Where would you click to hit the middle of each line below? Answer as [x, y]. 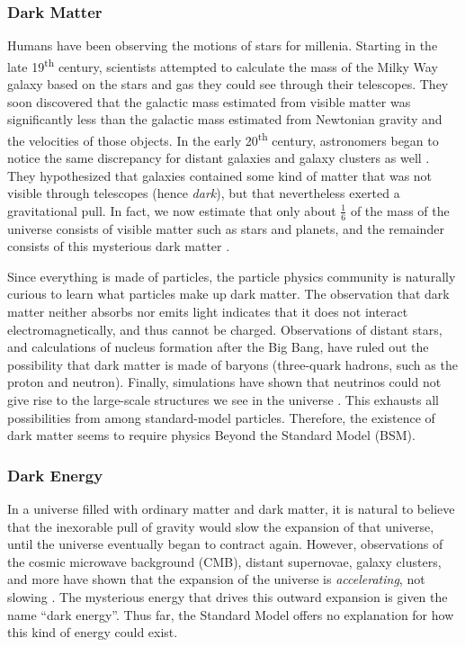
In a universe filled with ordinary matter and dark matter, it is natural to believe [231, 509]
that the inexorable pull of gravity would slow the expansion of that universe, [221, 526]
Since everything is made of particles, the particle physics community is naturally [232, 276]
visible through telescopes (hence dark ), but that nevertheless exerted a [204, 193]
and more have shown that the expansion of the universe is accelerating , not [216, 579]
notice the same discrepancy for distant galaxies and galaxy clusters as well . [219, 158]
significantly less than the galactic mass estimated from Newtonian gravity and [225, 119]
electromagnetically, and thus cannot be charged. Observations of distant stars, [225, 329]
